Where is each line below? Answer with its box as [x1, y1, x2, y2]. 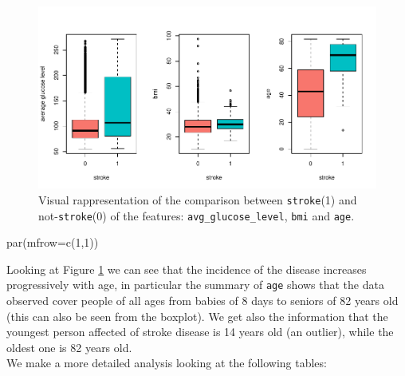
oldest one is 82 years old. [6, 338, 132, 355]
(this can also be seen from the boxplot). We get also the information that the [6, 307, 388, 324]
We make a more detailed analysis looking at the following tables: [6, 354, 327, 371]
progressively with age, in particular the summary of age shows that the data [6, 276, 384, 293]
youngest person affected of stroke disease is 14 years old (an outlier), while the [6, 323, 394, 340]
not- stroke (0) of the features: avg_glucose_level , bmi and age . [38, 207, 355, 224]
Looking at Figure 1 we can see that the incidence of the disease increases [6, 260, 367, 277]
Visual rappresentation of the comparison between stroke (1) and [38, 191, 357, 208]
